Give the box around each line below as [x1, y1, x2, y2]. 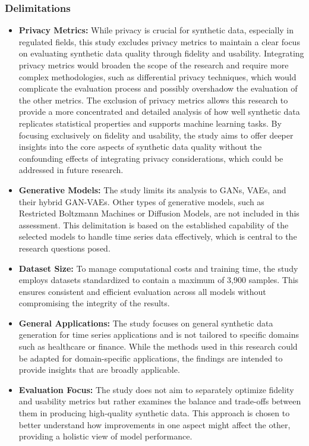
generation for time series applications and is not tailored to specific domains [18, 328, 299, 341]
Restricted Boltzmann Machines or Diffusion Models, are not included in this [18, 207, 299, 219]
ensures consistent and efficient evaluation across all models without [18, 285, 266, 297]
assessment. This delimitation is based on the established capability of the [18, 218, 289, 231]
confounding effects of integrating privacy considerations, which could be [18, 152, 283, 164]
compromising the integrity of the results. [18, 297, 170, 309]
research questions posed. [18, 241, 111, 254]
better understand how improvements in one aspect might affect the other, [18, 418, 291, 431]
